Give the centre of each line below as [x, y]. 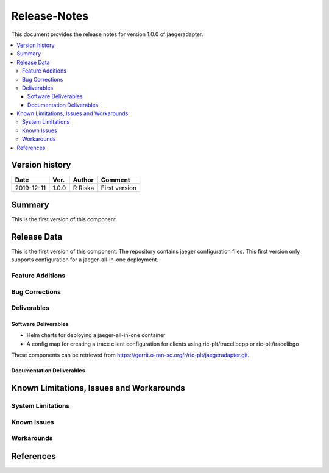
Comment [115, 180]
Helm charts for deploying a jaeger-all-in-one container [96, 335]
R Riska [83, 188]
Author [83, 180]
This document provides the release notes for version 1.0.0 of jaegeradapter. [107, 34]
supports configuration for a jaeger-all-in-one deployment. [85, 260]
